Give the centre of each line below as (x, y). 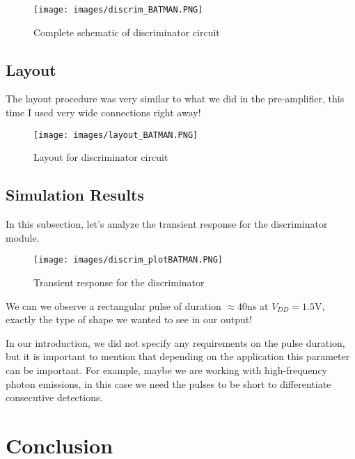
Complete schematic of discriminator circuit (127, 32)
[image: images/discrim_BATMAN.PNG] (118, 10)
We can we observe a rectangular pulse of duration (113, 305)
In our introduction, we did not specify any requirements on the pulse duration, (175, 342)
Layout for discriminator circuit (101, 157)
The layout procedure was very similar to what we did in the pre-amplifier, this (175, 99)
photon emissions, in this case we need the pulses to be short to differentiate (168, 383)
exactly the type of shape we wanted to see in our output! (129, 319)
